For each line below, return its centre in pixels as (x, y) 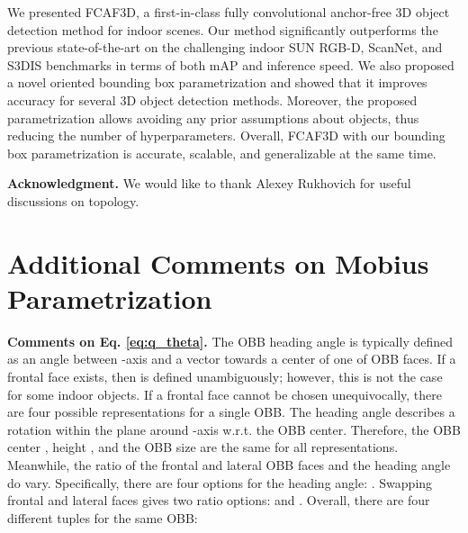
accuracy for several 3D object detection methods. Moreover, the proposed (212, 99)
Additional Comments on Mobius (218, 262)
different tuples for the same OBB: (103, 517)
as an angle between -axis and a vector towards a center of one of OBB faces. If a (232, 359)
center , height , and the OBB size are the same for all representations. (203, 447)
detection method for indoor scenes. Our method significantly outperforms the (223, 29)
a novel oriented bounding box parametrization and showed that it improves (217, 82)
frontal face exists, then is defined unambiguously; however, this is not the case (225, 377)
